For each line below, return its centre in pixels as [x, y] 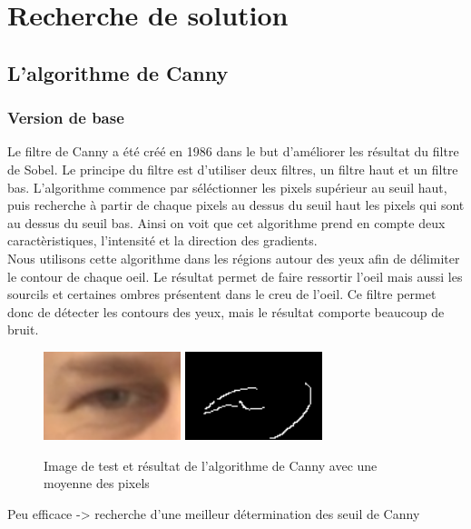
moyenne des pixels [97, 483]
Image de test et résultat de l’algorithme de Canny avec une [211, 465]
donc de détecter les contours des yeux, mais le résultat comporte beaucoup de [226, 311]
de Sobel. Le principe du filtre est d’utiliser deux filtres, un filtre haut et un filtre [233, 169]
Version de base [66, 118]
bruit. [23, 329]
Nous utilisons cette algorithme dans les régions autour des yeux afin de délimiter [234, 258]
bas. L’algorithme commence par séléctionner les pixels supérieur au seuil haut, [227, 187]
